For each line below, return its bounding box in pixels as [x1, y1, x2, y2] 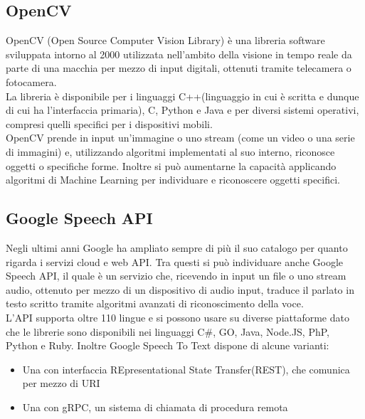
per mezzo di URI [22, 376, 100, 391]
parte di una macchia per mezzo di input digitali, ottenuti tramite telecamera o [6, 60, 351, 75]
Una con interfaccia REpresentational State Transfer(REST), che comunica [22, 361, 350, 376]
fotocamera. [6, 74, 57, 89]
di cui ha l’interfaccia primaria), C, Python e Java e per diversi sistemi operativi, [6, 102, 359, 117]
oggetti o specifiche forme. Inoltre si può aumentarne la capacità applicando [6, 158, 337, 173]
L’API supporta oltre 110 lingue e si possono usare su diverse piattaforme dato [6, 309, 349, 324]
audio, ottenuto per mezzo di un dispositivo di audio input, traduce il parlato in [6, 282, 354, 297]
